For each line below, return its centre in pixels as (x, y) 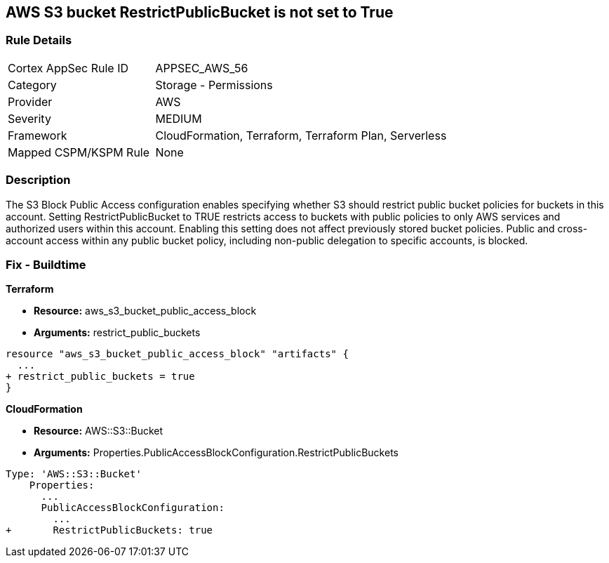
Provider (30, 101)
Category (32, 85)
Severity (29, 118)
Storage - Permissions (214, 85)
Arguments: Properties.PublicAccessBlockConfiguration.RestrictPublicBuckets (216, 453)
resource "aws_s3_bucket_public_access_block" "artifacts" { (177, 354)
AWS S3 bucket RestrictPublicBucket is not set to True (200, 12)
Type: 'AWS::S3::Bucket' (74, 474)
